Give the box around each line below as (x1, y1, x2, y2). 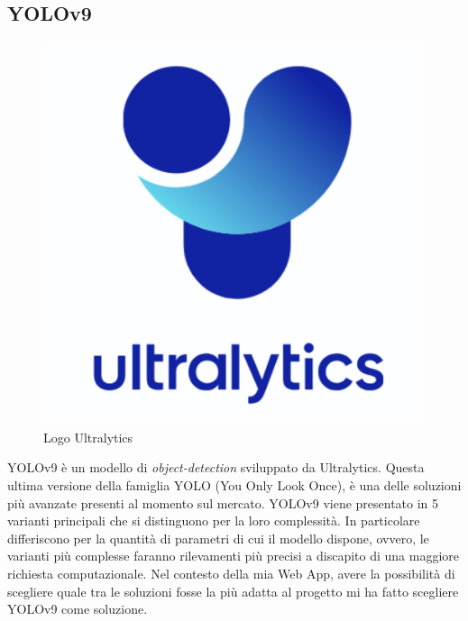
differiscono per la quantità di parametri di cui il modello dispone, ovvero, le (7, 528, 429, 547)
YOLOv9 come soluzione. (7, 599, 148, 618)
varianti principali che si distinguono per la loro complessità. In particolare (7, 511, 420, 530)
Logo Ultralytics (43, 427, 133, 446)
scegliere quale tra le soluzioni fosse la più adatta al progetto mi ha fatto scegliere (7, 581, 459, 600)
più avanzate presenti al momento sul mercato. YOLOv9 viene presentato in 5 (7, 493, 439, 512)
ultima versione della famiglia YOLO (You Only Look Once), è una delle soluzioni (7, 475, 462, 494)
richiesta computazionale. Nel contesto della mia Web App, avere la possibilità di (7, 563, 455, 582)
